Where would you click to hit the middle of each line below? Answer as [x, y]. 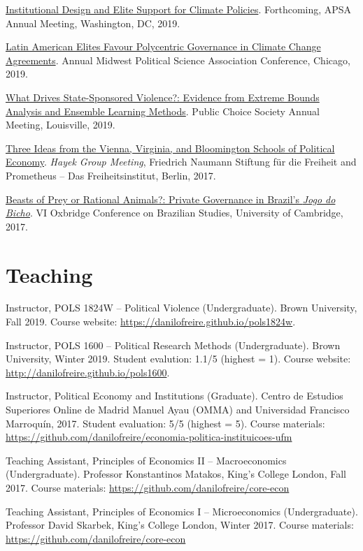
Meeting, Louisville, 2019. [60, 125]
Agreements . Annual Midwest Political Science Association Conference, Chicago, [178, 60]
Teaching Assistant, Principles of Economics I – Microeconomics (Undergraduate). [182, 511]
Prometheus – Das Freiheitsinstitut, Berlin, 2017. [111, 175]
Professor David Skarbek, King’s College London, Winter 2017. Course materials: [180, 525]
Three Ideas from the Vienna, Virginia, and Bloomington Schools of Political [170, 148]
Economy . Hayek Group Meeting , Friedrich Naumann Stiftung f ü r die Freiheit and [181, 162]
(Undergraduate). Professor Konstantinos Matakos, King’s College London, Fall [176, 474]
